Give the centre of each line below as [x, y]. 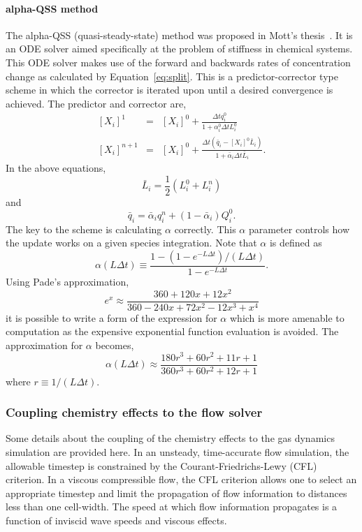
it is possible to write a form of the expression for [111, 317]
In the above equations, [56, 168]
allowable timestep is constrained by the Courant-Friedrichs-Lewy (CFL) [161, 465]
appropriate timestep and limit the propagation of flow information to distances [176, 493]
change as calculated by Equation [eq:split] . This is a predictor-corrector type [172, 76]
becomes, [115, 345]
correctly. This [205, 229]
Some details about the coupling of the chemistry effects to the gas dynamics [170, 438]
